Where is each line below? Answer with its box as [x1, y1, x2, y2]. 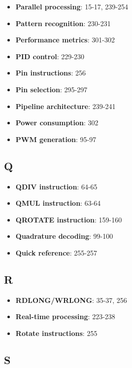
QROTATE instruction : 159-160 [15, 214, 122, 224]
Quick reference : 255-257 [15, 247, 97, 258]
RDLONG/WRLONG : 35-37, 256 [15, 294, 127, 305]
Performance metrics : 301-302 [15, 35, 115, 45]
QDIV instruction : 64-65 [15, 181, 98, 191]
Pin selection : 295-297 [15, 84, 88, 94]
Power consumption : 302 [15, 117, 99, 128]
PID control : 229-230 [15, 51, 84, 61]
